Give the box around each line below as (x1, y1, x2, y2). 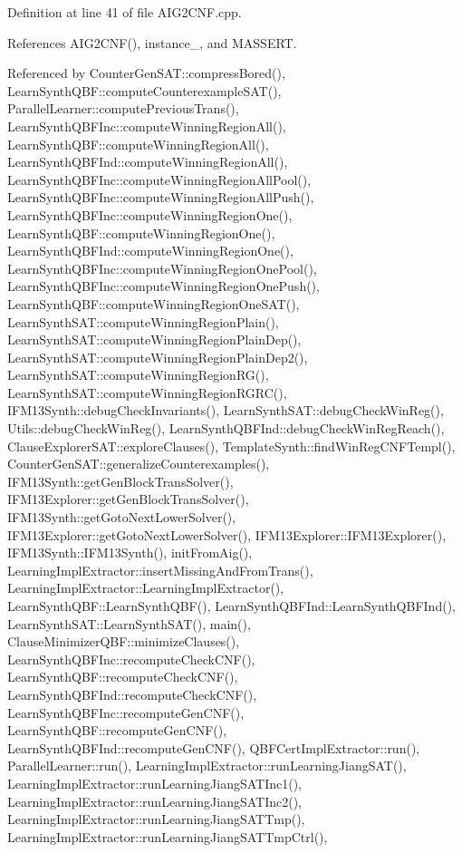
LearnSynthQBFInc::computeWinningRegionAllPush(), (7, 188, 314, 207)
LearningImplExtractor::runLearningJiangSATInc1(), (7, 773, 303, 792)
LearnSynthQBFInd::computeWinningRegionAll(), (7, 152, 288, 171)
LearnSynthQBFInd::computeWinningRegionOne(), (7, 241, 294, 260)
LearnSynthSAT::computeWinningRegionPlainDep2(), (7, 347, 308, 366)
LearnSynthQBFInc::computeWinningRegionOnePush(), (7, 276, 320, 296)
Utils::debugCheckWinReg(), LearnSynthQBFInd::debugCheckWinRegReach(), (7, 419, 445, 438)
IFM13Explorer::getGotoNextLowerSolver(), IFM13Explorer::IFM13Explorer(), (7, 525, 447, 544)
